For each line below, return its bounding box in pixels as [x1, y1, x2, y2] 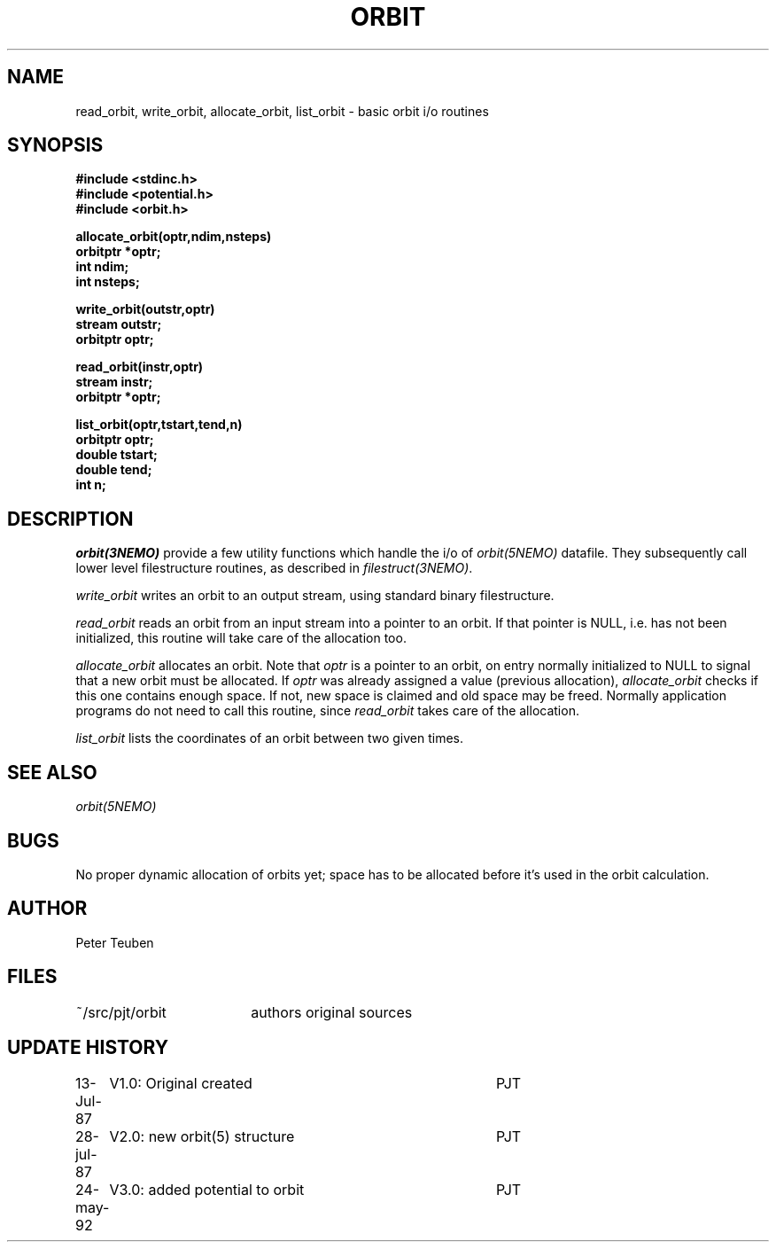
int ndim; [75, 259, 129, 275]
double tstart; [75, 447, 158, 463]
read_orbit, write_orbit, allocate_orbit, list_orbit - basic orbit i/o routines [75, 103, 489, 119]
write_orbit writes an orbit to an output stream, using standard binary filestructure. [75, 588, 555, 604]
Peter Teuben [75, 934, 154, 950]
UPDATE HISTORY [7, 1036, 169, 1059]
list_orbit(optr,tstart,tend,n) [75, 417, 243, 433]
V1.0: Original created [109, 1073, 252, 1092]
